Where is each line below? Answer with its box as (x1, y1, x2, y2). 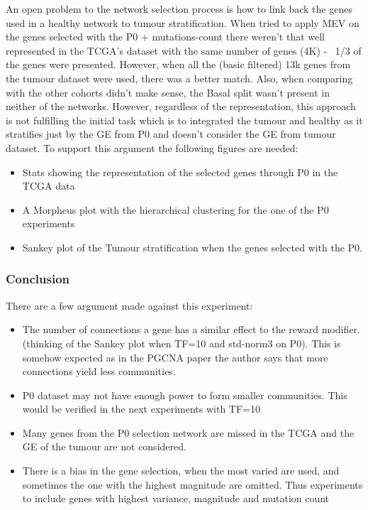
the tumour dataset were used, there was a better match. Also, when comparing (6, 70, 353, 85)
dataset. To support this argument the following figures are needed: (6, 140, 299, 155)
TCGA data (22, 178, 75, 193)
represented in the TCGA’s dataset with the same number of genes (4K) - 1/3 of (6, 43, 362, 58)
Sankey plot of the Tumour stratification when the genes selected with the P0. (22, 239, 363, 254)
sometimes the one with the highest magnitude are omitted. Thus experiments (22, 477, 363, 492)
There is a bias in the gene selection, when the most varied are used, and (22, 463, 340, 478)
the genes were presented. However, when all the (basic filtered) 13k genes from (6, 57, 351, 72)
